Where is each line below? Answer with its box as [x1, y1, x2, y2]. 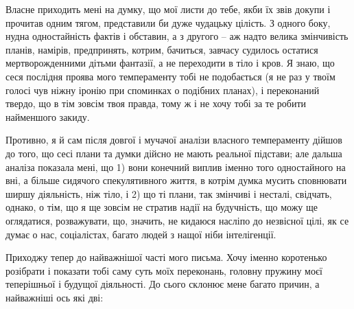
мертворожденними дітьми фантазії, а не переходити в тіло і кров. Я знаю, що [5, 56, 335, 70]
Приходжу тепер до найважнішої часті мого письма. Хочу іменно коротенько [5, 250, 327, 264]
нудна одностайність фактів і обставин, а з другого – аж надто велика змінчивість [5, 29, 349, 43]
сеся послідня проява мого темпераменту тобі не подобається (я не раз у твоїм [5, 69, 335, 83]
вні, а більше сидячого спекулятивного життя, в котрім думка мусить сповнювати [5, 173, 347, 187]
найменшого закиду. [5, 109, 90, 124]
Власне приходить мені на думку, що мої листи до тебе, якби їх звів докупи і [5, 2, 331, 16]
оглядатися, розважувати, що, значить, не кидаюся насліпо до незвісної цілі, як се [5, 213, 349, 227]
